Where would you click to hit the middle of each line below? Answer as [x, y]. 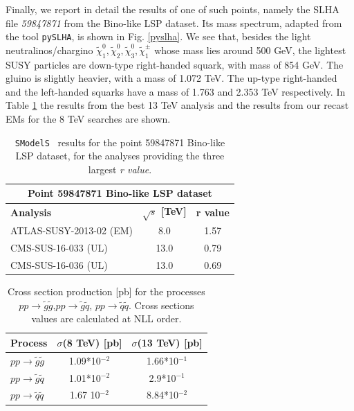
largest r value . [120, 169]
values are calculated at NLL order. [106, 318]
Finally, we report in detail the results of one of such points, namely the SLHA [173, 9]
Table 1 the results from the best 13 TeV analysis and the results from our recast [177, 105]
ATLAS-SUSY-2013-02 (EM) [72, 230]
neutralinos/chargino [49, 50]
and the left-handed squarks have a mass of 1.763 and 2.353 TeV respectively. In [176, 91]
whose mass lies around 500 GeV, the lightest [250, 50]
